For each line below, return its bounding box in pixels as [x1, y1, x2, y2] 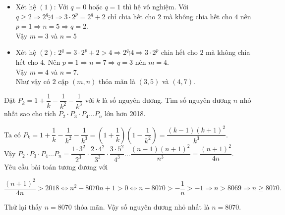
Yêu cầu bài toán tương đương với [4, 161, 108, 172]
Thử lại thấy [4, 201, 43, 212]
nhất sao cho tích [4, 108, 57, 119]
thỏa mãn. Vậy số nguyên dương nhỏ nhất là [74, 201, 210, 212]
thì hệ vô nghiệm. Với [123, 1, 189, 11]
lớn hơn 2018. [104, 108, 146, 119]
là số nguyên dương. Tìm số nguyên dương [102, 95, 231, 105]
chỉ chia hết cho [108, 11, 156, 21]
